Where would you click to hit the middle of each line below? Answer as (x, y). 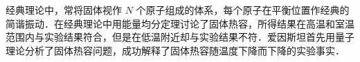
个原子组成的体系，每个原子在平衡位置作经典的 (243, 10)
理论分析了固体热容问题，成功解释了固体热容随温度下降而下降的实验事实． (175, 50)
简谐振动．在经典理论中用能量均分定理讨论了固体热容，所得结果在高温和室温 (180, 23)
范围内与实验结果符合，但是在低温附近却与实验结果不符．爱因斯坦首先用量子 (180, 37)
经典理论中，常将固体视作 (64, 10)
